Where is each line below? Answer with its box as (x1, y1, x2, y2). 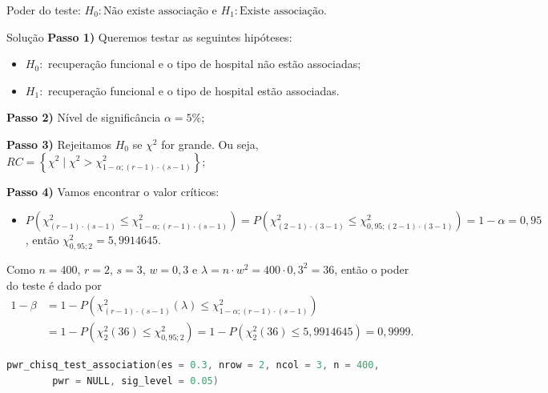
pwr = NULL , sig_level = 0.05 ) (52, 375, 219, 387)
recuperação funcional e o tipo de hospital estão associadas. (48, 82, 340, 98)
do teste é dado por (6, 276, 102, 293)
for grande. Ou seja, (161, 135, 259, 152)
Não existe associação (103, 6, 208, 17)
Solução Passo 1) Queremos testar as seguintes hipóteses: (6, 28, 292, 45)
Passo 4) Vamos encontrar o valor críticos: (6, 182, 220, 199)
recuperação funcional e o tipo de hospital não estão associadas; (48, 55, 361, 72)
